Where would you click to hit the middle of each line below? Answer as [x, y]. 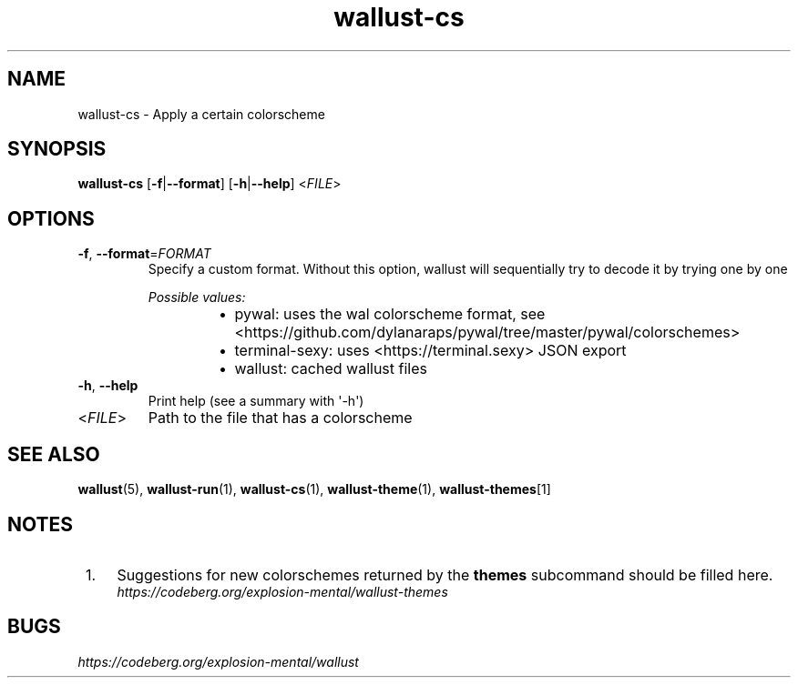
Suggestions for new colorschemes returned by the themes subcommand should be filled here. [445, 574]
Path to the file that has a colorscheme [280, 418]
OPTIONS [51, 218]
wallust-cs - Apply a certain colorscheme [201, 114]
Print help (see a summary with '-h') [256, 401]
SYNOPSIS [57, 149]
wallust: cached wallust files [331, 369]
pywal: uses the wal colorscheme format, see [390, 314]
